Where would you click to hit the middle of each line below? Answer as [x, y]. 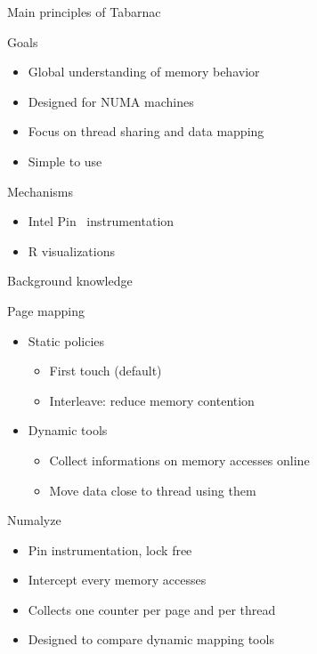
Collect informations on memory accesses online [179, 460]
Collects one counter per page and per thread [152, 609]
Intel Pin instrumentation [101, 221]
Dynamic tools [68, 430]
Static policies [66, 340]
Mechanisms [41, 191]
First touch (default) [106, 371]
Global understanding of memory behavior [144, 72]
